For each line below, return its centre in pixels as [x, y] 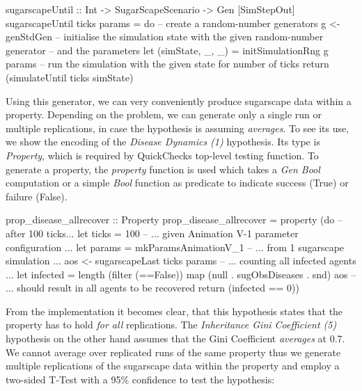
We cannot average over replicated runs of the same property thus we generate [173, 352]
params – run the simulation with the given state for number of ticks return [167, 64]
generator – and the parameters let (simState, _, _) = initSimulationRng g [167, 50]
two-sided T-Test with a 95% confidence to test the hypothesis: [140, 379]
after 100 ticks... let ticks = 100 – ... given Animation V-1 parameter [152, 233]
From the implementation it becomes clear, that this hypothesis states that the [174, 311]
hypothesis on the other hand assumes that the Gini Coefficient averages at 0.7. [175, 338]
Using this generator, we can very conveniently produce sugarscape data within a [179, 101]
